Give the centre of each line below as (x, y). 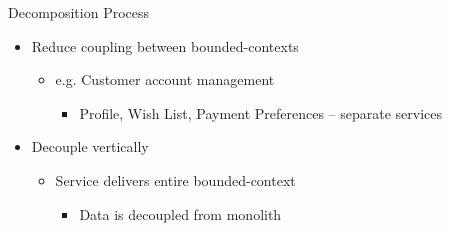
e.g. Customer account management (165, 79)
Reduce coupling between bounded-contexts (165, 45)
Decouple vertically (90, 146)
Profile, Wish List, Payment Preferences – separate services (261, 112)
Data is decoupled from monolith (180, 213)
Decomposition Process (79, 12)
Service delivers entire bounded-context (175, 179)
